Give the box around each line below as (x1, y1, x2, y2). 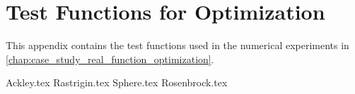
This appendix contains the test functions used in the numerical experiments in (6, 38, 349, 53)
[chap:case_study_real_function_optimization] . (6, 51, 214, 66)
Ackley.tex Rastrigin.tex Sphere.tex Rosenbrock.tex (6, 75, 228, 90)
